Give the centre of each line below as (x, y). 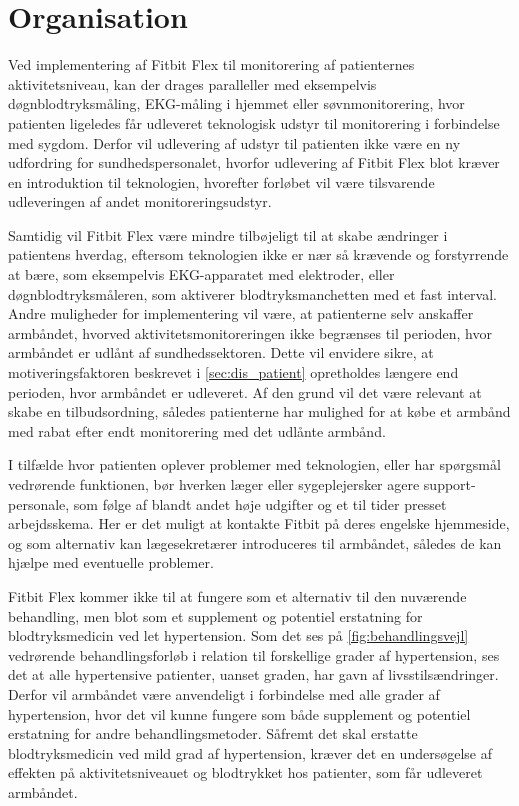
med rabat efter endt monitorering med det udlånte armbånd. (197, 430)
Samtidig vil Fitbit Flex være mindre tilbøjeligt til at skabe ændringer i (228, 234)
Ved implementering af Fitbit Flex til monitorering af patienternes (211, 64)
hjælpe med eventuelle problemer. (111, 562)
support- (449, 484)
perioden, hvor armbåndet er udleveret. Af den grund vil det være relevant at (245, 391)
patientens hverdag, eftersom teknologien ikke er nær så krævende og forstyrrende (258, 254)
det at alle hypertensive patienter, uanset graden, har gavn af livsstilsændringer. (253, 674)
